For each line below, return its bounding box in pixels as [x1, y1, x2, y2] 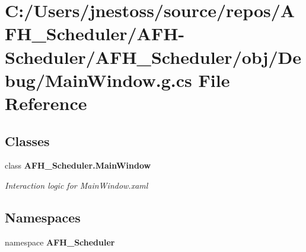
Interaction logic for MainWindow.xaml [5, 179, 148, 191]
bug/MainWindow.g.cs [5, 67, 192, 92]
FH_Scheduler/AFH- [5, 21, 185, 46]
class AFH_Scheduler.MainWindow [5, 159, 151, 172]
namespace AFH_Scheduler [5, 235, 115, 248]
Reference [5, 91, 87, 115]
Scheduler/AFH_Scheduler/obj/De [5, 44, 301, 69]
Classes [5, 131, 50, 150]
